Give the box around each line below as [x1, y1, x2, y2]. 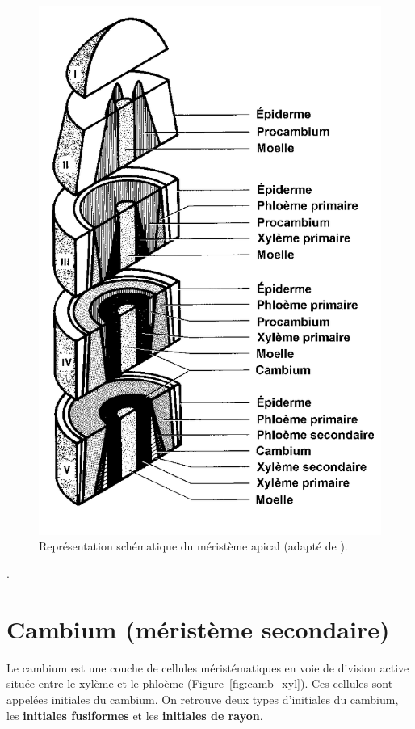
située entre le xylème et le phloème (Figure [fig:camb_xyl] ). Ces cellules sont [6, 675, 393, 692]
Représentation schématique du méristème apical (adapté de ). [39, 537, 348, 554]
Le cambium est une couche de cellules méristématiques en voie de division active [6, 659, 409, 676]
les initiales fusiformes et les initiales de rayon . [6, 706, 263, 723]
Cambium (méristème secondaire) [6, 612, 390, 645]
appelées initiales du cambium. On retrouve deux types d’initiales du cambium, [6, 690, 399, 707]
